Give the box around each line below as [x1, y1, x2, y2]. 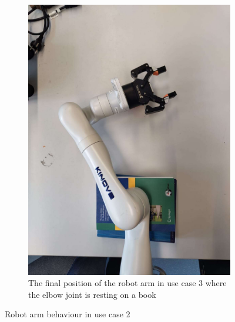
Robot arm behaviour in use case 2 [5, 308, 130, 320]
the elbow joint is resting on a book [28, 288, 156, 300]
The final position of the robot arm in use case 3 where [28, 277, 227, 289]
